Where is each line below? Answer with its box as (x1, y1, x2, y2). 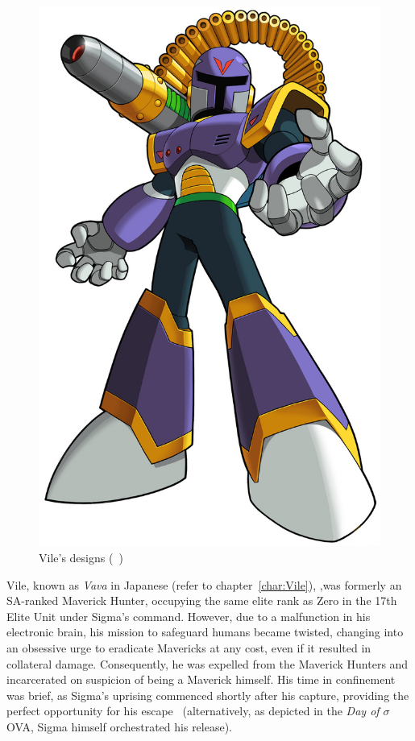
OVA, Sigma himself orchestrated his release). (6, 718, 233, 735)
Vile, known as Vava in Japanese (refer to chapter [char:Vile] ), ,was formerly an (6, 576, 402, 593)
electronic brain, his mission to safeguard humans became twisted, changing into (6, 623, 404, 640)
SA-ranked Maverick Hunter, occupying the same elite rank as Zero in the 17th (6, 592, 397, 609)
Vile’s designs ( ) (39, 549, 123, 565)
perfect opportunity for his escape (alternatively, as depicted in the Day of (6, 702, 380, 719)
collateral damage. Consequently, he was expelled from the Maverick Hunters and (6, 655, 409, 672)
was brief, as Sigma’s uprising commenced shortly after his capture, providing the (6, 686, 409, 703)
